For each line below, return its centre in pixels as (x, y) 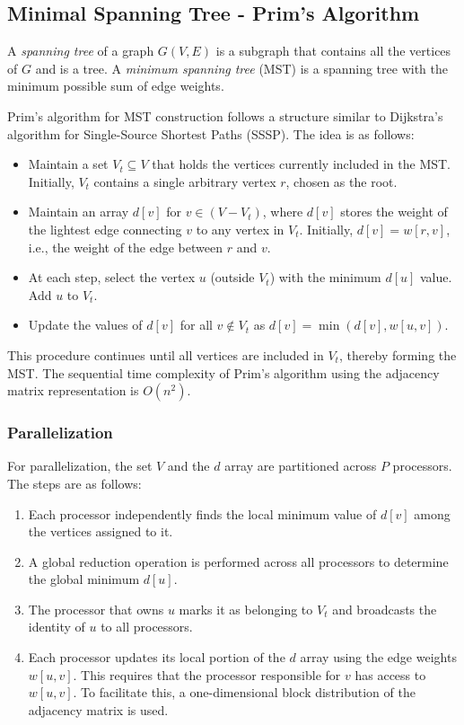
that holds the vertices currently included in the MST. (302, 164)
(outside (232, 277)
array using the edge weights (378, 657)
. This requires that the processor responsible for (207, 674)
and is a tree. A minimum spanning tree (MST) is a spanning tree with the (241, 68)
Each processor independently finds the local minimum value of (202, 513)
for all (196, 325)
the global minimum (84, 579)
